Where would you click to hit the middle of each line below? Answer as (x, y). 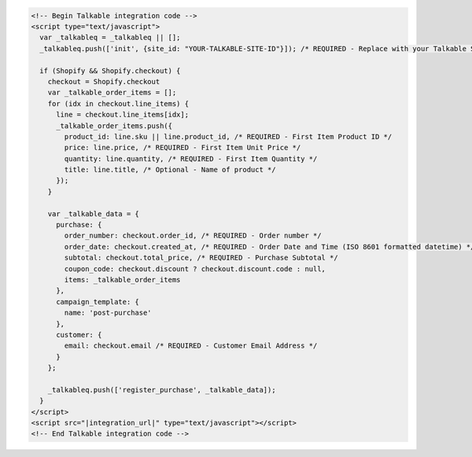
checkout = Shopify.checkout (104, 81)
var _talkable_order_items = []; (112, 93)
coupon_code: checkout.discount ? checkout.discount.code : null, (195, 269)
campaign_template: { (98, 302)
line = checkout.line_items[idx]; (122, 115)
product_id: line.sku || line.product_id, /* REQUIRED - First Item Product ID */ (228, 136)
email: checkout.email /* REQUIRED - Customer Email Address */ (191, 346)
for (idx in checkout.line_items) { (118, 103)
